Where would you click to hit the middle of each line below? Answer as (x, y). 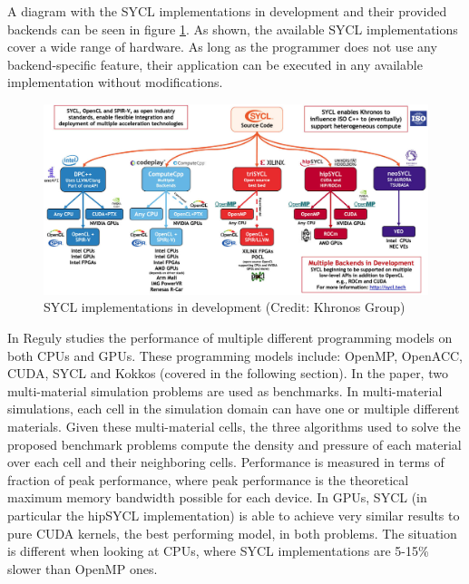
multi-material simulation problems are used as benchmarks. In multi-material (225, 390)
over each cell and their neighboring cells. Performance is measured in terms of (226, 462)
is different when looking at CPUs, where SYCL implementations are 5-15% (218, 551)
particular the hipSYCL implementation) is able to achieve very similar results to (234, 516)
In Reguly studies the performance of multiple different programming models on (230, 338)
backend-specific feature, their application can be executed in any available (215, 64)
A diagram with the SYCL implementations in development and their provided (227, 11)
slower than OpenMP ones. (83, 568)
